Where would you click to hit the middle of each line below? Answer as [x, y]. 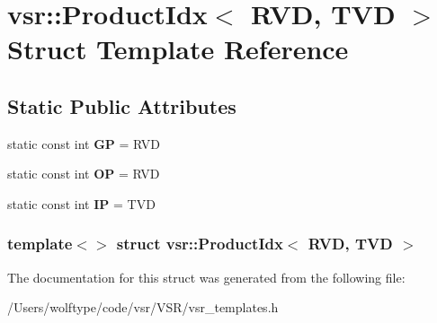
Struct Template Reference [178, 49]
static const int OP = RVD [84, 174]
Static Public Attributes [122, 105]
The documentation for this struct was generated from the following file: [206, 277]
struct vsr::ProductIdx [200, 244]
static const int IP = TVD [81, 203]
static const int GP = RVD [84, 143]
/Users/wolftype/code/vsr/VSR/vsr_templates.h [143, 307]
